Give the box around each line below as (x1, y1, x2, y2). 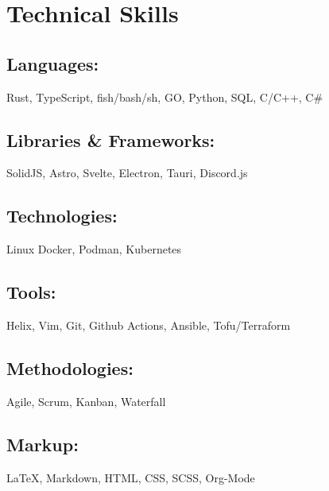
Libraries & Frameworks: (6, 127, 215, 152)
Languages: (6, 51, 99, 75)
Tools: (6, 280, 56, 304)
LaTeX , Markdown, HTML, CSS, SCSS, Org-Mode (6, 469, 255, 485)
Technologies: (6, 203, 118, 228)
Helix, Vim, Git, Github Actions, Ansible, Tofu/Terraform (6, 316, 291, 333)
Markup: (6, 431, 79, 456)
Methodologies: (6, 355, 134, 380)
